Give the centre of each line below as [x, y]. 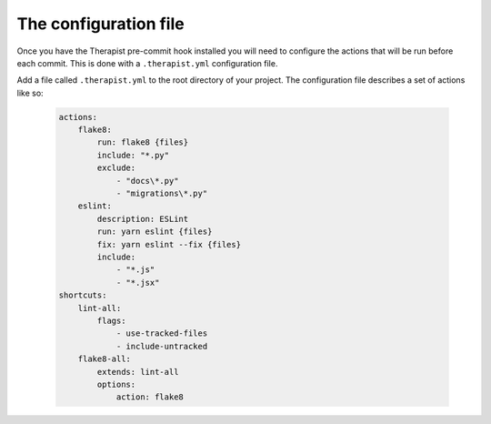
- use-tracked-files [162, 333]
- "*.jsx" [138, 283]
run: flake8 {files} [143, 142]
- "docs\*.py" [147, 181]
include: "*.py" [133, 155]
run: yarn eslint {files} [155, 232]
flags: [111, 320]
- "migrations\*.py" [162, 194]
